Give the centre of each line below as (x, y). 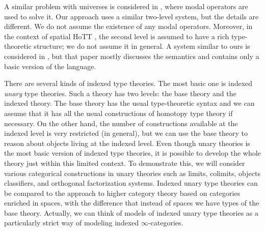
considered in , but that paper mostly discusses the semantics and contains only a (132, 56)
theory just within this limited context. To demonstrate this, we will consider (125, 163)
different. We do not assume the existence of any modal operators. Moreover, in (128, 26)
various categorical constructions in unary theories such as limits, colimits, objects (132, 173)
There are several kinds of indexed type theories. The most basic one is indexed (128, 83)
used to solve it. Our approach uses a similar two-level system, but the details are (131, 16)
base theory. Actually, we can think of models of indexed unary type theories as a (131, 212)
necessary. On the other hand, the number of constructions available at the (121, 123)
